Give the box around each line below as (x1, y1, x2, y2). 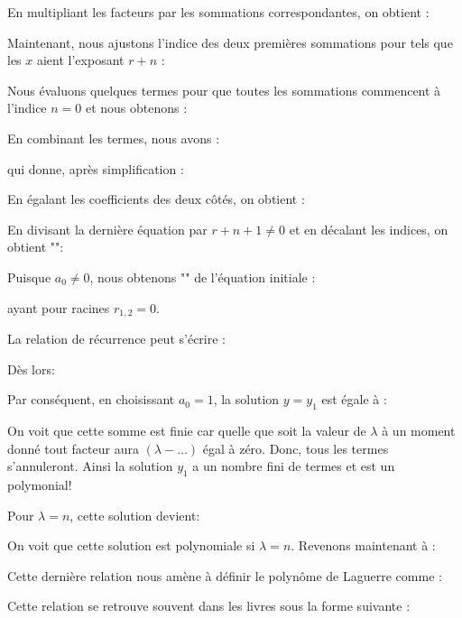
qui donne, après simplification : (7, 159, 184, 178)
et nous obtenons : (85, 98, 188, 117)
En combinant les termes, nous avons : (7, 128, 220, 147)
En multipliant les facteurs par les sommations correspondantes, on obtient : (7, 3, 430, 21)
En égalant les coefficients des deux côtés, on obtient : (7, 189, 305, 208)
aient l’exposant (36, 51, 125, 69)
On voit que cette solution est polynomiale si (7, 536, 255, 555)
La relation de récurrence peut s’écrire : (7, 328, 226, 347)
